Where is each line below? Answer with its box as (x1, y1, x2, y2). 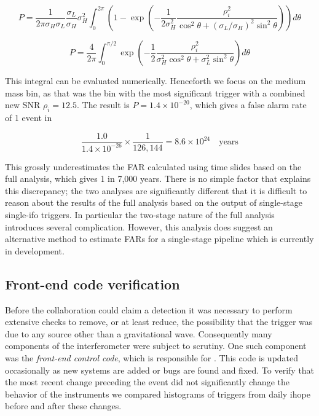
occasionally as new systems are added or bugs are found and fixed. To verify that (5, 363, 315, 376)
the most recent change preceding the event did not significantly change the (5, 375, 289, 388)
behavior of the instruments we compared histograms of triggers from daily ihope (5, 387, 310, 400)
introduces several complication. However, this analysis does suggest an (5, 220, 273, 233)
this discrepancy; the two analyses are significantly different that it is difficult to (5, 184, 307, 197)
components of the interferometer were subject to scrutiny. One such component (5, 339, 307, 352)
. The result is (77, 98, 130, 111)
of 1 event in (5, 111, 52, 124)
